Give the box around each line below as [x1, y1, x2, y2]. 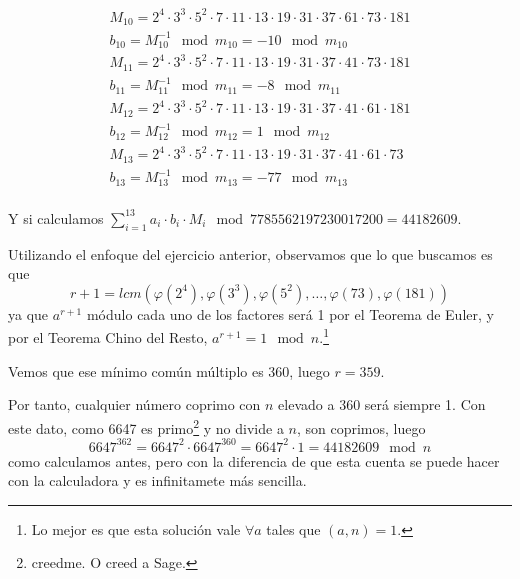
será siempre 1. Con [364, 394, 486, 415]
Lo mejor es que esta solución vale [31, 518, 241, 539]
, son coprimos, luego [296, 417, 426, 438]
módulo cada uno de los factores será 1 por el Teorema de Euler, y [86, 303, 494, 324]
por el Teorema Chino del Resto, [8, 327, 208, 348]
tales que [266, 518, 321, 539]
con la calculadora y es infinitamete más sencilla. [8, 470, 307, 491]
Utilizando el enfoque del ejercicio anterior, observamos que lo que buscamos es [8, 243, 493, 264]
